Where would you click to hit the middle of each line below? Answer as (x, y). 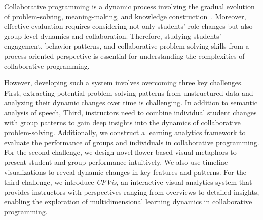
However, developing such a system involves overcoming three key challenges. (124, 83)
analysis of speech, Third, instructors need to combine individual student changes (130, 112)
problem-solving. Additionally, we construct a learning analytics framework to (125, 132)
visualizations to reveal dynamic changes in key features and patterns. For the (125, 172)
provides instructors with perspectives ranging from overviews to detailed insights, (132, 191)
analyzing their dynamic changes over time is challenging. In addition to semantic (131, 102)
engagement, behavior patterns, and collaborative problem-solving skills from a (127, 46)
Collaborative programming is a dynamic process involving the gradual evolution (129, 6)
